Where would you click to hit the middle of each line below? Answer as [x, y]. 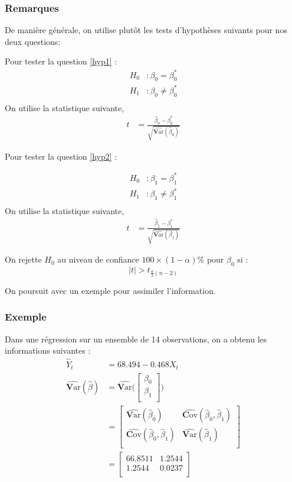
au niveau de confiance [98, 259]
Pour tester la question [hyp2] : [61, 156]
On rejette [23, 259]
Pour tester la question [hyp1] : [61, 61]
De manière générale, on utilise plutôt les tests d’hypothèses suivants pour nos [146, 30]
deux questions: [33, 41]
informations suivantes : [48, 350]
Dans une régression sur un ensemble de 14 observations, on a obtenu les [136, 339]
